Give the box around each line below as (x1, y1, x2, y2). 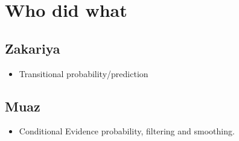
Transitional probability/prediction (19, 67, 148, 80)
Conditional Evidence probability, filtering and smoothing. (19, 125, 235, 137)
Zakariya (5, 39, 60, 57)
